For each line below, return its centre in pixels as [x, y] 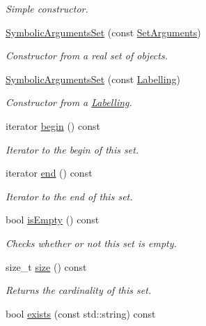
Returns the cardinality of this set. [79, 290]
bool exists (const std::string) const [81, 313]
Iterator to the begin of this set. [72, 149]
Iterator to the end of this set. [69, 196]
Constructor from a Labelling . [69, 102]
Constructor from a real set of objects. [87, 55]
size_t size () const [46, 266]
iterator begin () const [53, 125]
